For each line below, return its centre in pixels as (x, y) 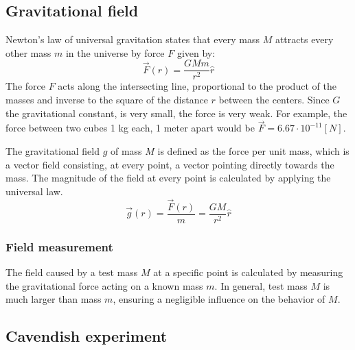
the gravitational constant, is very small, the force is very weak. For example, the (176, 113)
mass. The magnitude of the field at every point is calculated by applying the (168, 178)
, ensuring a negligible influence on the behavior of (219, 299)
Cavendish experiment (87, 336)
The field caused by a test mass (72, 272)
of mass (126, 151)
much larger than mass (54, 299)
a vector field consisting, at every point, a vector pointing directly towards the (170, 164)
